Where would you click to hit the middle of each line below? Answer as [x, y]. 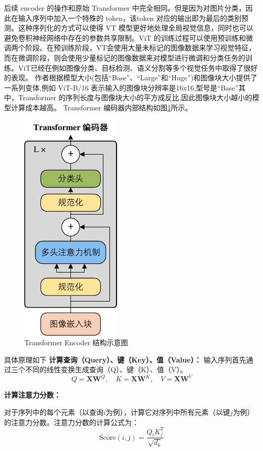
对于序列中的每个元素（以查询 [54, 412]
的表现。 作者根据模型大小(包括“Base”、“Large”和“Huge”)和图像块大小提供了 [131, 78]
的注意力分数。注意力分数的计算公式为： [71, 422]
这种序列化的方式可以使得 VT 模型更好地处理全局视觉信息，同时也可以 [136, 28]
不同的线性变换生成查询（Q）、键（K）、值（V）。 [106, 369]
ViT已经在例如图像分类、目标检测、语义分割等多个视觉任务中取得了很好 [138, 67]
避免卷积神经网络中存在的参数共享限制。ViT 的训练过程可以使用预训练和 [125, 37]
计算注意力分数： [32, 395]
